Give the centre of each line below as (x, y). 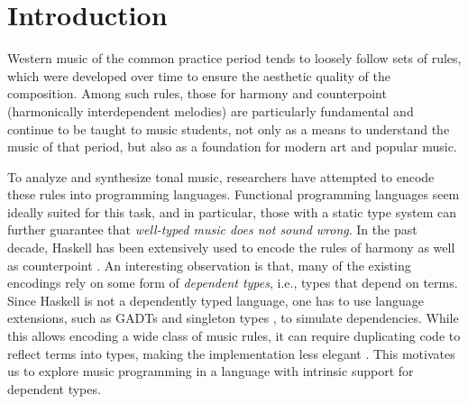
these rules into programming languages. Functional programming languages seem (234, 194)
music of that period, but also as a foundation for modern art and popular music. (232, 147)
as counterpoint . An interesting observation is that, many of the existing (209, 265)
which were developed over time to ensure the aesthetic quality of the (199, 75)
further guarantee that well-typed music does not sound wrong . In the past (212, 230)
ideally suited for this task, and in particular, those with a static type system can (232, 211)
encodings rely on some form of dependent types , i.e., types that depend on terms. (233, 283)
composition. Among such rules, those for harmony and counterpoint (197, 93)
